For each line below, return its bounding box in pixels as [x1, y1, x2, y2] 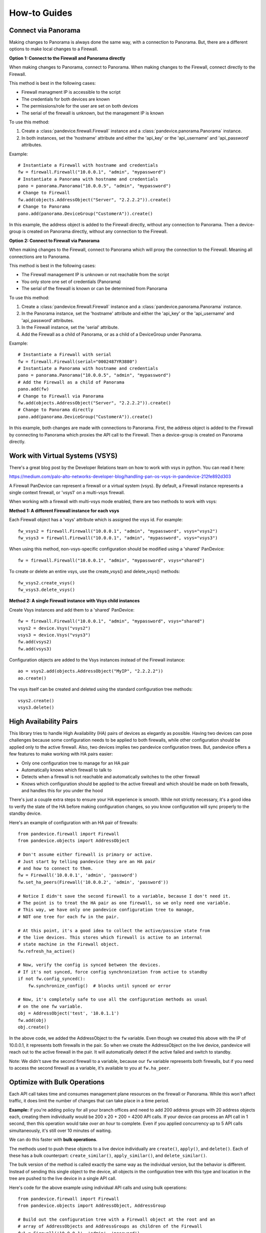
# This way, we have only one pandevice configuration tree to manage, [18, 907, 195, 912]
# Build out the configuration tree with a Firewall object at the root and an [18, 1217, 215, 1223]
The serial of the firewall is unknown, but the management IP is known [21, 110, 164, 116]
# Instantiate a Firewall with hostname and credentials [18, 162, 159, 168]
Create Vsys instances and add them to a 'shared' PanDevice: [9, 607, 135, 613]
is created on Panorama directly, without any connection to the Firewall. [22, 228, 168, 234]
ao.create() [18, 675, 47, 681]
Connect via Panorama [9, 26, 81, 35]
